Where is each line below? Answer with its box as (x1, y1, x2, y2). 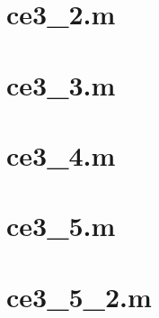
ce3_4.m (6, 136, 116, 173)
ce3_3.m (6, 66, 116, 103)
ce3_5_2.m (6, 277, 152, 314)
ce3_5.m (6, 207, 116, 244)
